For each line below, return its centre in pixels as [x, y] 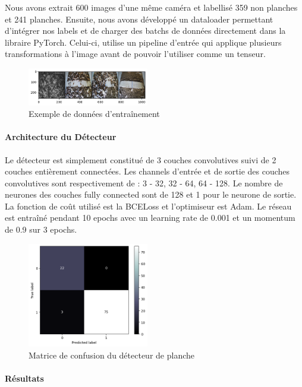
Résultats [24, 378]
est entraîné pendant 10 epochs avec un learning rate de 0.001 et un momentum [150, 218]
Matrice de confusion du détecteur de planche [111, 355]
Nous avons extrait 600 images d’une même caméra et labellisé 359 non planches [151, 7]
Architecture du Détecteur [61, 137]
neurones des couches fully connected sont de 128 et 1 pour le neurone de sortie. [151, 194]
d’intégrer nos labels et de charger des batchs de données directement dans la [145, 31]
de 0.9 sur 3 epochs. [41, 229]
